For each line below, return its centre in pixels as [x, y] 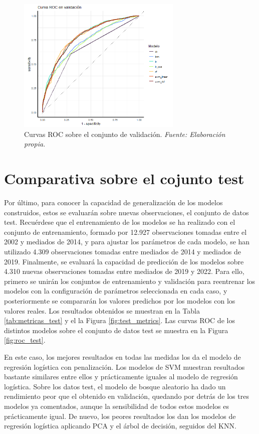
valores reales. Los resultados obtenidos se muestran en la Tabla [102, 310]
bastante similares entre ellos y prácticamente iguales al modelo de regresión [121, 377]
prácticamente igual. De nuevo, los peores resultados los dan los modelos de [120, 416]
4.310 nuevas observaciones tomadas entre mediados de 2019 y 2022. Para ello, [124, 271]
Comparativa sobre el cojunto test [124, 178]
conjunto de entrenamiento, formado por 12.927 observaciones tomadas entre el [125, 232]
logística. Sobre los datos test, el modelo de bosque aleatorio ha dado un [115, 386]
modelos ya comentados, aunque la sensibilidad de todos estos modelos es [117, 406]
